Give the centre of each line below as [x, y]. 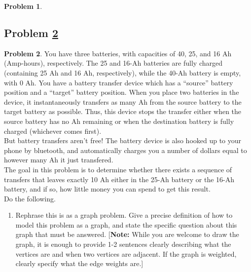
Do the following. [30, 198]
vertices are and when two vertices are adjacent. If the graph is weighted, [126, 253]
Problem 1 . [23, 6]
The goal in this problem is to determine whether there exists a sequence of [118, 169]
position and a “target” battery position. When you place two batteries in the [122, 92]
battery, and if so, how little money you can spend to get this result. [107, 189]
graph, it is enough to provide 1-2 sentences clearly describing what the [123, 244]
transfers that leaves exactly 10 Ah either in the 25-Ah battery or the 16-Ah [119, 179]
